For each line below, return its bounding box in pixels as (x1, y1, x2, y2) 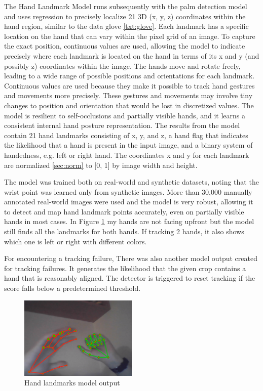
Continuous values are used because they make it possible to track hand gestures (4, 80, 255, 91)
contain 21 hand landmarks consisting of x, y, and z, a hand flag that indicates (4, 129, 248, 140)
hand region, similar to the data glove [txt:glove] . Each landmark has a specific (4, 21, 249, 31)
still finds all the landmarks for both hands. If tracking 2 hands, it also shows (4, 226, 244, 237)
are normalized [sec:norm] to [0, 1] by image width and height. (4, 159, 198, 170)
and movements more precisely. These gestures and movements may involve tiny (4, 90, 253, 101)
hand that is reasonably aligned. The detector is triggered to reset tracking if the (4, 273, 255, 283)
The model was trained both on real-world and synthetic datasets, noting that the (4, 177, 259, 187)
